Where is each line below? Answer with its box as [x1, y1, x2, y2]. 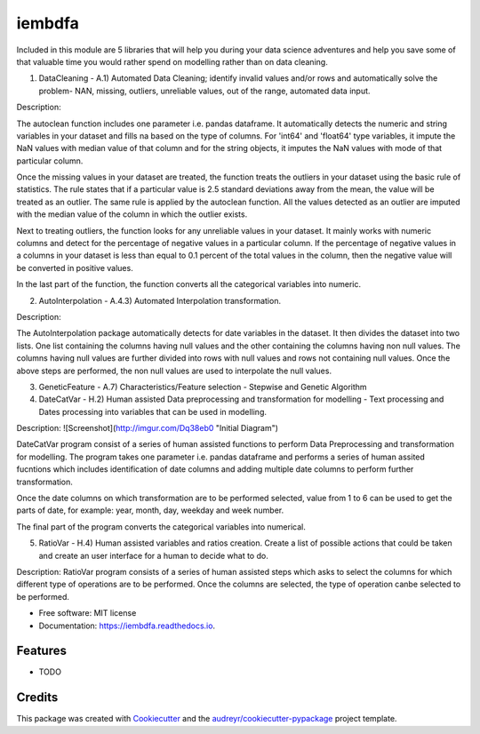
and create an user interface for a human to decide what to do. [38, 550, 268, 561]
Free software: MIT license [38, 608, 137, 618]
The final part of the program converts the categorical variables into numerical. [16, 521, 306, 532]
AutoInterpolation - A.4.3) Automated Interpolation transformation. [38, 295, 282, 306]
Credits [16, 690, 59, 706]
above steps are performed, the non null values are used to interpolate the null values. [16, 365, 332, 376]
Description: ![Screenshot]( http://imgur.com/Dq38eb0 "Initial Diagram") [16, 423, 279, 434]
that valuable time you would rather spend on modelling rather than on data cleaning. [16, 56, 328, 67]
